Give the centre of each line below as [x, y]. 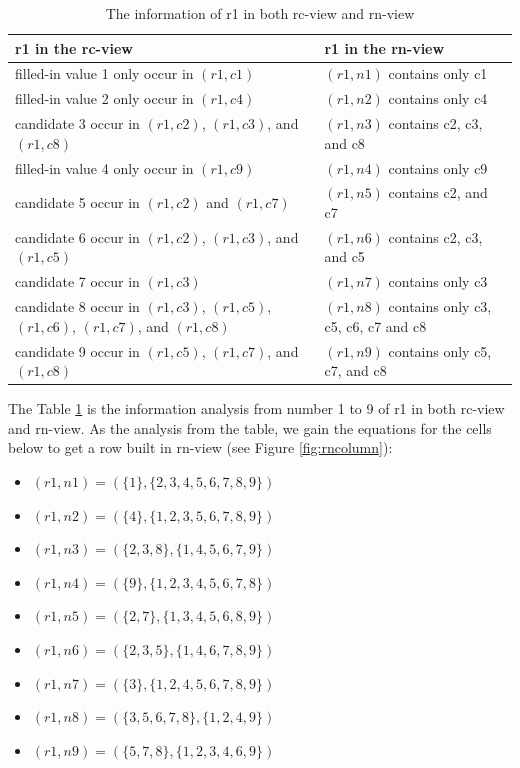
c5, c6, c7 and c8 [375, 325]
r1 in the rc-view [74, 47]
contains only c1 [438, 73]
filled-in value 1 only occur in [104, 73]
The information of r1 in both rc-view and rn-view [260, 13]
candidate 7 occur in [77, 281]
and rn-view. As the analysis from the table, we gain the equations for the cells [250, 427]
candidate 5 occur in [77, 202]
